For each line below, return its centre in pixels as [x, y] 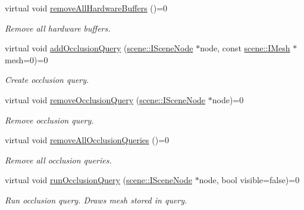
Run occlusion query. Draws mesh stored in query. [96, 200]
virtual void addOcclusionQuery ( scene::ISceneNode [99, 48]
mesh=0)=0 [26, 59]
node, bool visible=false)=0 [249, 180]
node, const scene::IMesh [245, 48]
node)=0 [228, 99]
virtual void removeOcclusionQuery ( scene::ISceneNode [105, 99]
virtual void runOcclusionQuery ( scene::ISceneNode [98, 180]
